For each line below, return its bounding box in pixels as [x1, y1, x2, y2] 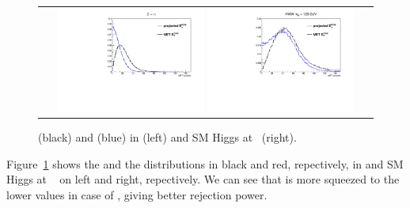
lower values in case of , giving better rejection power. [6, 187, 268, 203]
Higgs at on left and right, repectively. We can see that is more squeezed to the [6, 171, 400, 187]
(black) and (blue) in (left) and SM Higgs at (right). [38, 129, 297, 146]
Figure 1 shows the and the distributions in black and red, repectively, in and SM [6, 155, 404, 172]
